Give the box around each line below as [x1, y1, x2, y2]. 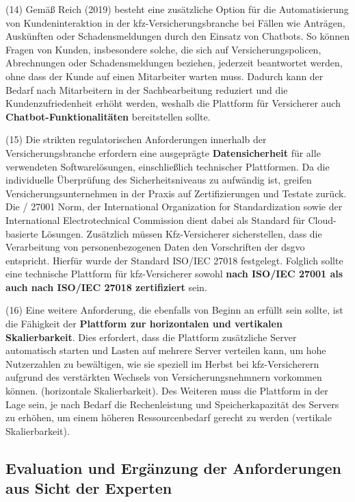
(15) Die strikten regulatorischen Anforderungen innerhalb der [5, 132, 267, 147]
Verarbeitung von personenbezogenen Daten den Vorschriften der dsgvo [5, 240, 305, 254]
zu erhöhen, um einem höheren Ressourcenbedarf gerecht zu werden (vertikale [5, 410, 332, 425]
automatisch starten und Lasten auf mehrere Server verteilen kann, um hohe [5, 343, 326, 357]
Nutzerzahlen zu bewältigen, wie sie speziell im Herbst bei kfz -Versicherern [5, 356, 319, 371]
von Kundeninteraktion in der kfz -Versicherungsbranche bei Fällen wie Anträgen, [5, 15, 345, 29]
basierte [5, 226, 38, 240]
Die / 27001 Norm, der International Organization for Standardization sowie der [5, 199, 343, 214]
